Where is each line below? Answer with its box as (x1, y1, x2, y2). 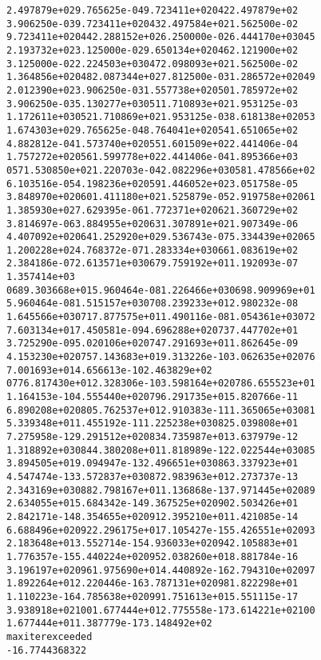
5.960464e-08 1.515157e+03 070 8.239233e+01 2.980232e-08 (6, 298, 299, 310)
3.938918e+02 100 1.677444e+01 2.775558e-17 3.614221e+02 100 (6, 604, 315, 616)
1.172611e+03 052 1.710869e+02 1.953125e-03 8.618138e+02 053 (6, 111, 315, 123)
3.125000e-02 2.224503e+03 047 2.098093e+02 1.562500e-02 (6, 58, 299, 70)
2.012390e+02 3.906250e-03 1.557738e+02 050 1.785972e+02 (6, 84, 299, 96)
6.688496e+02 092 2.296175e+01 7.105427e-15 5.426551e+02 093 (6, 524, 315, 536)
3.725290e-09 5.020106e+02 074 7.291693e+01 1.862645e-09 (6, 338, 299, 350)
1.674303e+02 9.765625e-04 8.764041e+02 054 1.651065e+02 (6, 124, 299, 136)
